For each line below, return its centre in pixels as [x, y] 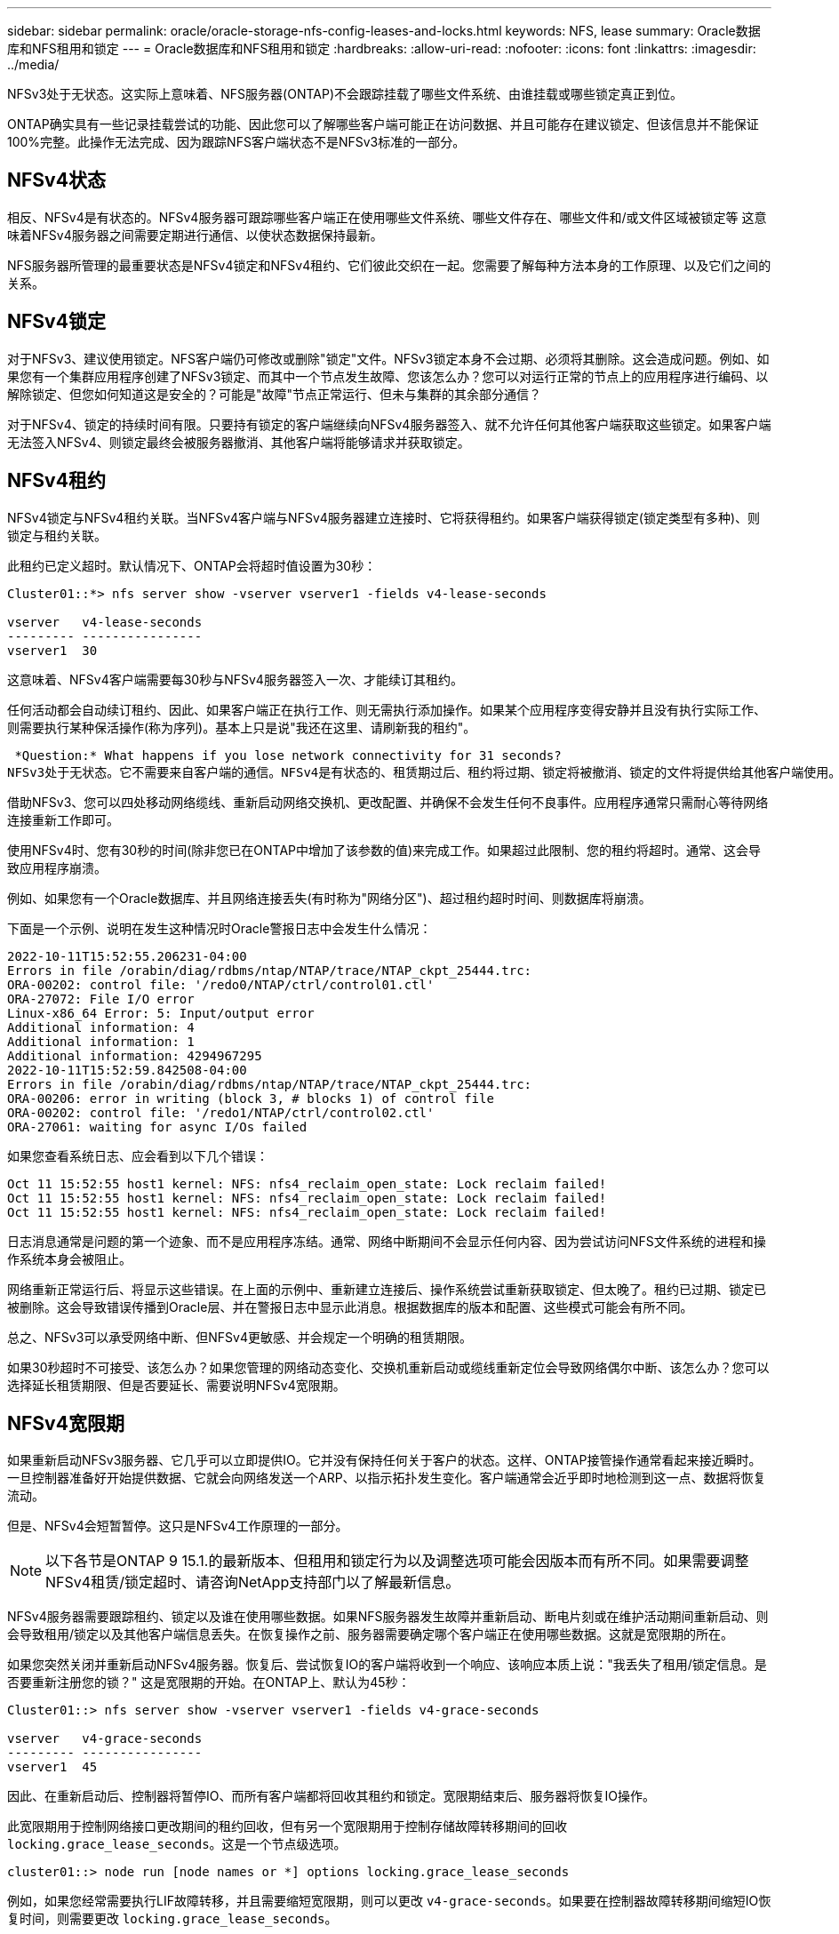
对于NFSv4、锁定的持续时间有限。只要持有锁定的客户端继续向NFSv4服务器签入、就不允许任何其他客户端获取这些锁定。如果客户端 [389, 424]
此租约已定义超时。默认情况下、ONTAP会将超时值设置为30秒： [192, 565]
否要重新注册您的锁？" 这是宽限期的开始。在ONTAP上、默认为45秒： [209, 1682]
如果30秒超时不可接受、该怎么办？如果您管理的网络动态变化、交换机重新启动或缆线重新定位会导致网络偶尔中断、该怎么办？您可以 [388, 1367]
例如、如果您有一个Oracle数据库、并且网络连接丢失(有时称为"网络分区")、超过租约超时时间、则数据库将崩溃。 [329, 898]
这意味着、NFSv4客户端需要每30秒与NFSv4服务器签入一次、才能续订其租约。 [235, 679]
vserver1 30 [52, 650]
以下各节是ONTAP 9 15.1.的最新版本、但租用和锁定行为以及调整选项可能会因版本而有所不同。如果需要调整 [397, 1561]
